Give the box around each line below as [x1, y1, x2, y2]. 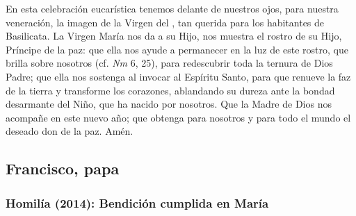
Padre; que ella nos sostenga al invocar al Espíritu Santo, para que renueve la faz [6, 69, 351, 83]
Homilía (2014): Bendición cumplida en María [6, 194, 269, 211]
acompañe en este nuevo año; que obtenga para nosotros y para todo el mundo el [6, 110, 351, 124]
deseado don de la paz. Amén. [6, 124, 133, 138]
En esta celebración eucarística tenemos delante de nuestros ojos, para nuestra [6, 1, 339, 15]
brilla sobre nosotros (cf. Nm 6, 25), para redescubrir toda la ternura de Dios [6, 56, 333, 70]
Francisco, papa [6, 158, 120, 179]
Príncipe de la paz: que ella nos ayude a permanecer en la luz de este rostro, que [6, 42, 348, 56]
